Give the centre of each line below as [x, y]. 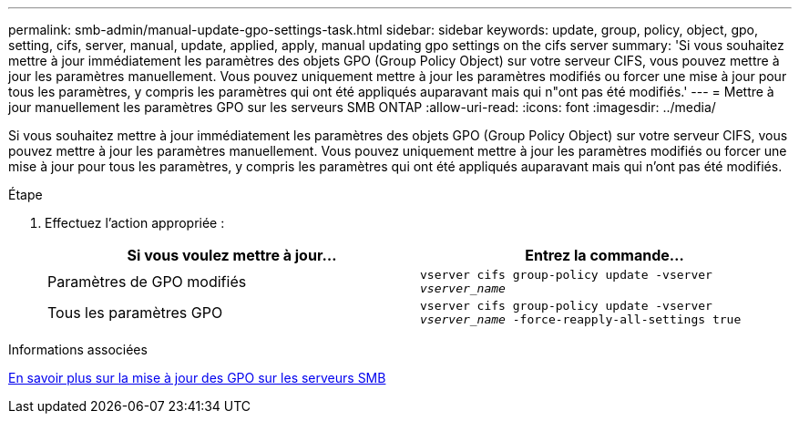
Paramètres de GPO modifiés [147, 282]
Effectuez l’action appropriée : [135, 223]
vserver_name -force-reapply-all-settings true [581, 319]
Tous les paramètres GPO [135, 313]
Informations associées [78, 349]
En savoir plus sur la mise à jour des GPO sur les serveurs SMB [197, 378]
